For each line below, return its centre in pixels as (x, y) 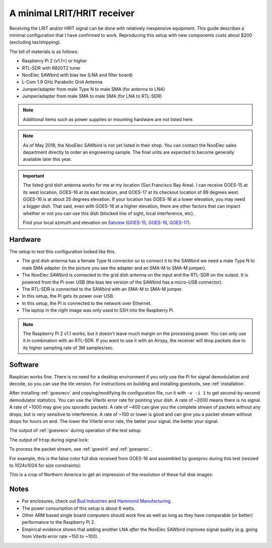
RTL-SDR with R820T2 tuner (51, 68)
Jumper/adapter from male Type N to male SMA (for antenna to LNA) (93, 89)
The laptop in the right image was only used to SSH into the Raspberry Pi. (98, 310)
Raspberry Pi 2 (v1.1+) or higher (55, 61)
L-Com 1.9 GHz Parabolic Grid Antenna (62, 82)
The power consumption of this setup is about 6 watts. (79, 508)
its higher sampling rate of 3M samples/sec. (69, 348)
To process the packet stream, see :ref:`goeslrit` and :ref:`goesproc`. (81, 449)
